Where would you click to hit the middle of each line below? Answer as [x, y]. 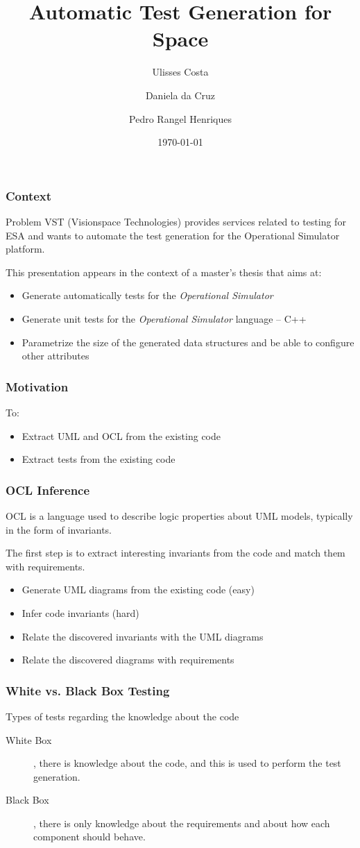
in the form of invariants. [59, 529]
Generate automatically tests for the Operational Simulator [147, 295]
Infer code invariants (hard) [80, 612]
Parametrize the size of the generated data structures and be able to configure [188, 342]
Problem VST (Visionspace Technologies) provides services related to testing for [176, 221]
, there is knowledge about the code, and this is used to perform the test [187, 763]
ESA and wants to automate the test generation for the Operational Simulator [173, 235]
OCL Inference [48, 490]
